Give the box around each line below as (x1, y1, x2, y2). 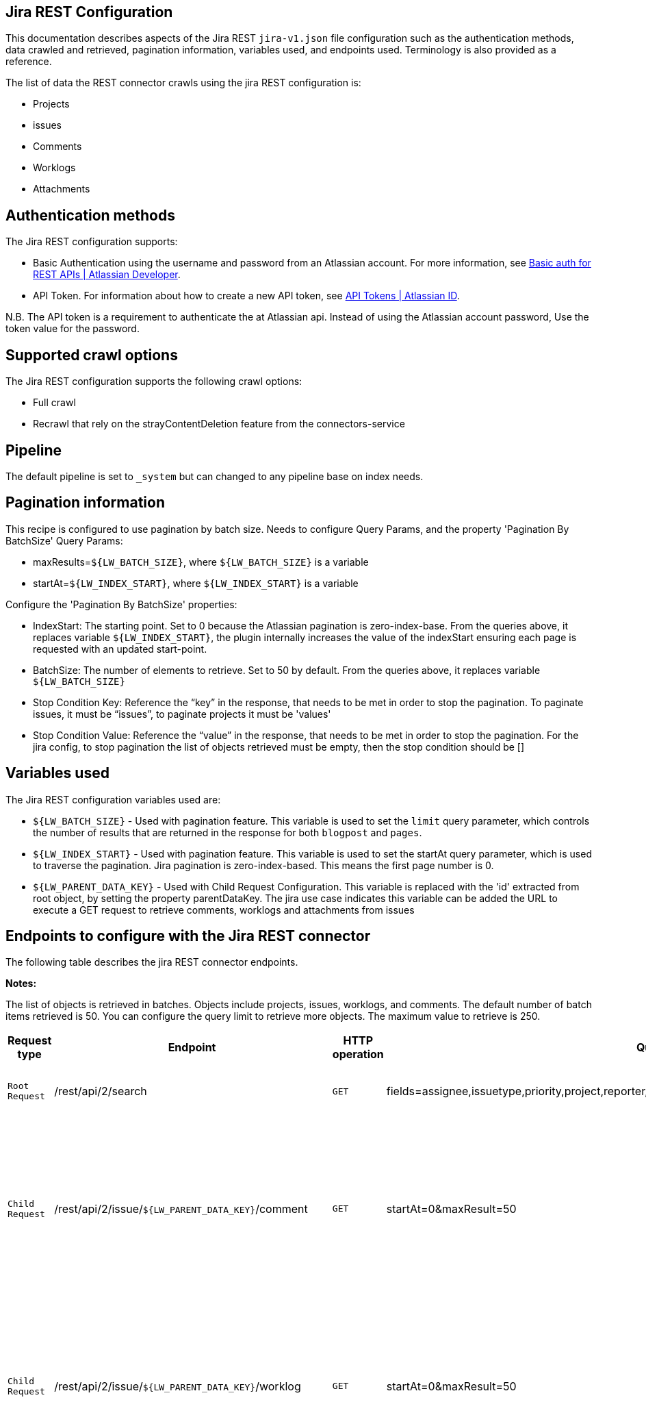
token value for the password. (5, 323, 140, 335)
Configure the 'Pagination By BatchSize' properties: (5, 598, 237, 610)
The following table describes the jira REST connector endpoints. (5, 956, 298, 968)
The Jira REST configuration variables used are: (5, 793, 221, 805)
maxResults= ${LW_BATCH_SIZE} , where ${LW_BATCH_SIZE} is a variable (33, 555, 369, 568)
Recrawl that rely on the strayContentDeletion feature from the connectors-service (33, 418, 405, 430)
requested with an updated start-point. (33, 642, 207, 655)
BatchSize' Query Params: (5, 534, 123, 547)
